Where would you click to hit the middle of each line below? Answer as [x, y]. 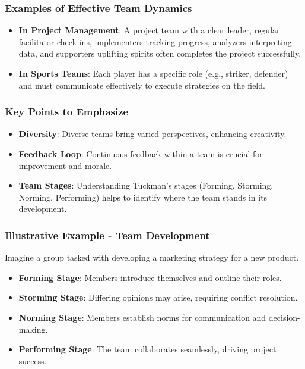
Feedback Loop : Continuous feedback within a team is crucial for [141, 154]
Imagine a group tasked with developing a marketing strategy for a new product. [152, 257]
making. [33, 329]
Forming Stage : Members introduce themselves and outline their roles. [150, 277]
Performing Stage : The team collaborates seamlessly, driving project [147, 349]
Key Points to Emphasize [67, 112]
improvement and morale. [65, 165]
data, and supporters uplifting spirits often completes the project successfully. [160, 53]
